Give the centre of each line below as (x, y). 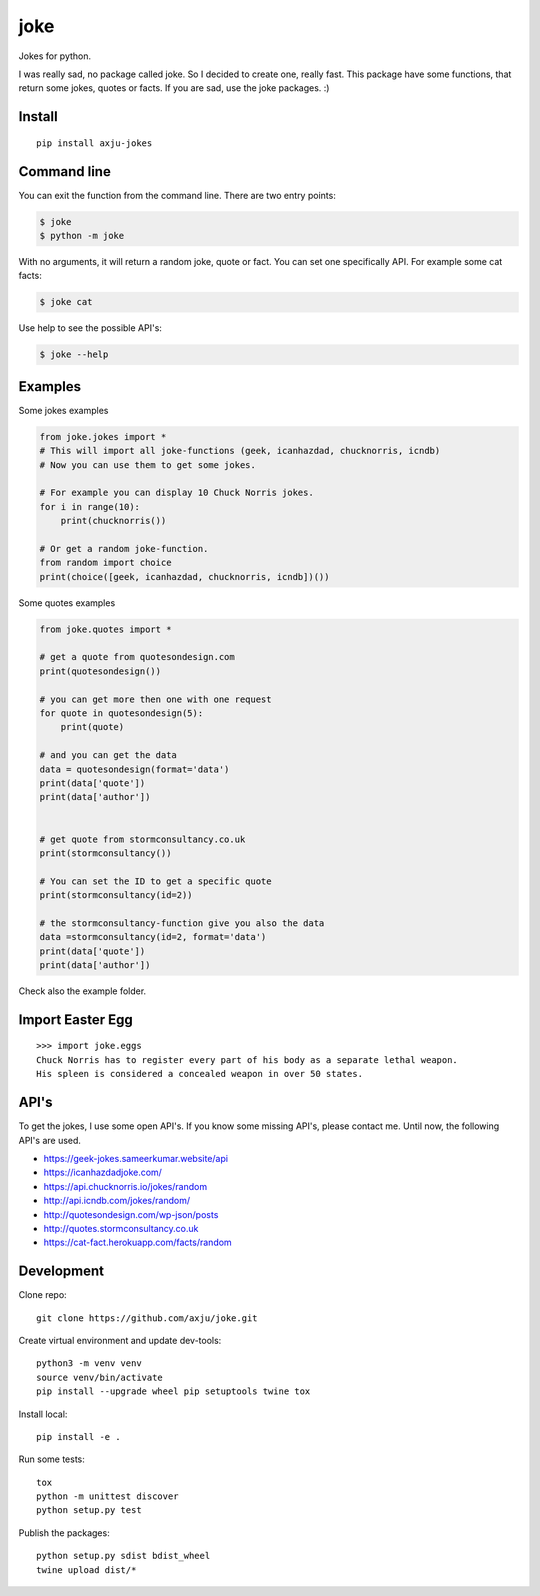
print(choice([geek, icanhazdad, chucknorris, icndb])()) (184, 576)
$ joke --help (74, 354)
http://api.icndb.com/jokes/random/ (116, 1201)
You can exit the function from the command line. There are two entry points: (177, 195)
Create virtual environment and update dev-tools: (120, 1340)
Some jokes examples (63, 410)
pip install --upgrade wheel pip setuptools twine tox (173, 1391)
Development (61, 1271)
